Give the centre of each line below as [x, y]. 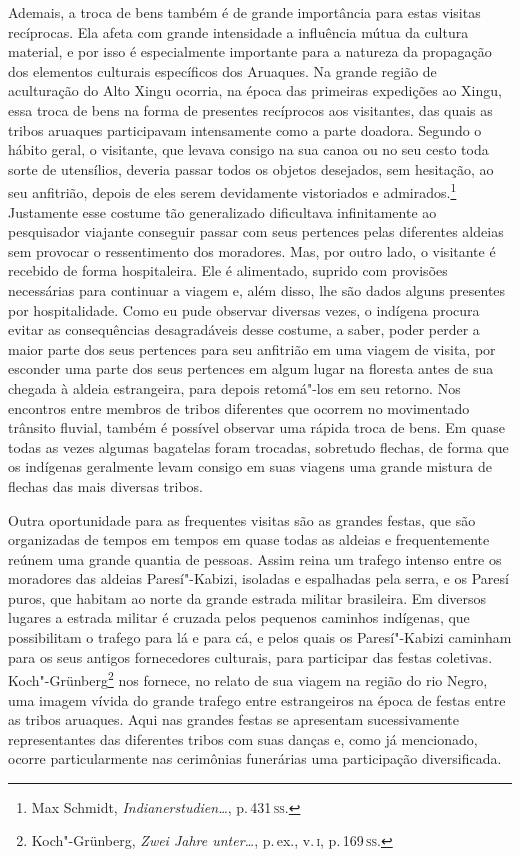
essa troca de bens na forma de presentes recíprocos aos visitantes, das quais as [250, 109]
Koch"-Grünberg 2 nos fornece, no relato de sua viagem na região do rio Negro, [248, 678]
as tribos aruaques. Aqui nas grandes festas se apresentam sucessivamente [233, 719]
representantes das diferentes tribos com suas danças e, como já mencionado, [243, 738]
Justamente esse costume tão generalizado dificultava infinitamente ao [222, 211]
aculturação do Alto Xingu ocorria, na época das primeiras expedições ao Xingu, [255, 90]
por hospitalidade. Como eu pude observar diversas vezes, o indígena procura [244, 309]
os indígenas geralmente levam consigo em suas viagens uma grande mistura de [250, 466]
